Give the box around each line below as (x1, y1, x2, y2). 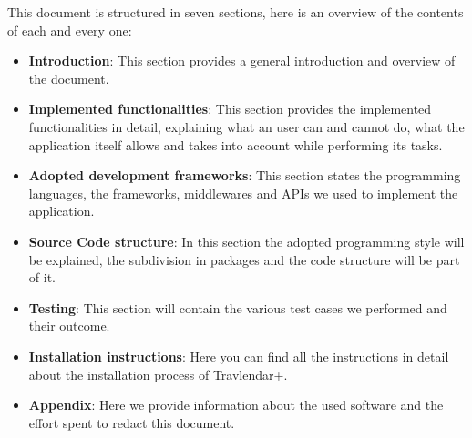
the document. (28, 68, 109, 87)
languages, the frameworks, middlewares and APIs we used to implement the (28, 183, 458, 202)
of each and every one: (7, 20, 132, 39)
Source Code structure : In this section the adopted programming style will (28, 231, 465, 250)
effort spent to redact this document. (28, 413, 235, 432)
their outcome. (28, 316, 110, 335)
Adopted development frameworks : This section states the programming (28, 166, 461, 185)
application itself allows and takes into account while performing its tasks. (28, 135, 443, 154)
